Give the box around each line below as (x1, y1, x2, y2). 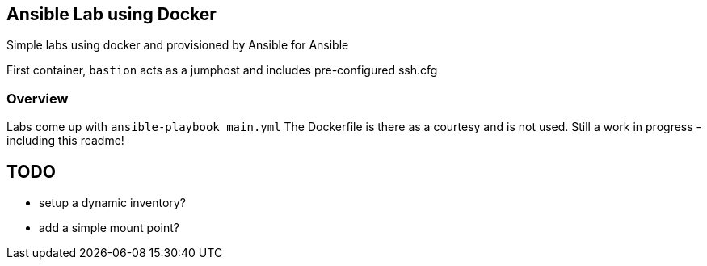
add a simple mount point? (39, 221, 179, 235)
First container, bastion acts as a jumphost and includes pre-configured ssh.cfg (6, 63, 438, 78)
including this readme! (6, 133, 124, 148)
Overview (6, 90, 69, 107)
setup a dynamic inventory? (39, 196, 186, 210)
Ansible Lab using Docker (6, 4, 217, 24)
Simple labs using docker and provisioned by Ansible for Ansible (6, 38, 349, 53)
